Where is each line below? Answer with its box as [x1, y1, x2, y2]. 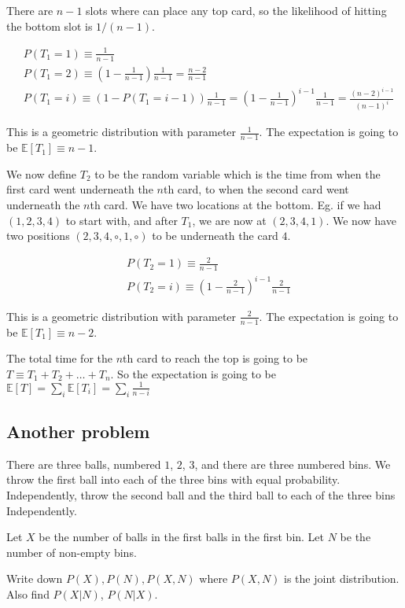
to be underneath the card [152, 227, 278, 244]
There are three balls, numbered [6, 455, 161, 472]
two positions [6, 227, 70, 244]
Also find [6, 585, 50, 602]
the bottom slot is [6, 17, 93, 34]
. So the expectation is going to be [110, 365, 277, 381]
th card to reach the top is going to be [123, 350, 308, 367]
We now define [6, 165, 77, 182]
